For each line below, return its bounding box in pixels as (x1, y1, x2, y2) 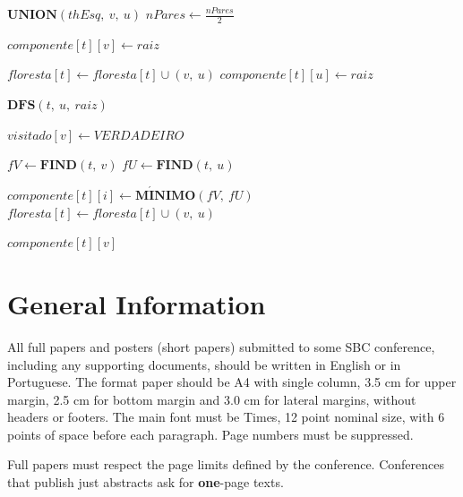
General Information (7, 285, 266, 321)
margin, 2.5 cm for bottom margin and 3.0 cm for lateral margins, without (7, 390, 416, 408)
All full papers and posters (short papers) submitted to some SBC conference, (7, 337, 435, 356)
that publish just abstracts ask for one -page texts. (7, 473, 284, 492)
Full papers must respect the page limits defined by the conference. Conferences (7, 455, 444, 474)
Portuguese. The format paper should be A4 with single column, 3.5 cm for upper (7, 373, 457, 391)
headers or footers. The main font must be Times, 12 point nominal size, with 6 (7, 407, 445, 426)
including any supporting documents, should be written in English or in (7, 355, 401, 373)
